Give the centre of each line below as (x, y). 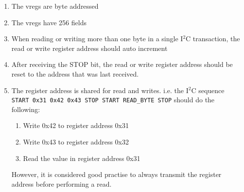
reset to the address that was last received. (75, 73)
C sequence (208, 90)
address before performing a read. (61, 184)
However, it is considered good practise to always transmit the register (116, 174)
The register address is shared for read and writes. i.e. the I (100, 90)
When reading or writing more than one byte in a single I (97, 39)
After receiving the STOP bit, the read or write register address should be (122, 64)
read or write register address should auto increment (89, 48)
